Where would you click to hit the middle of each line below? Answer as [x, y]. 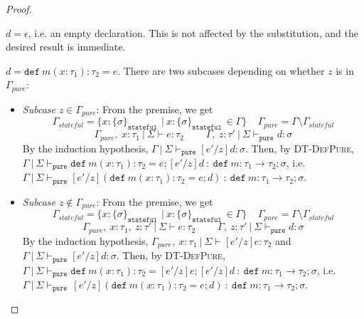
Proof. [19, 9]
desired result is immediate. [66, 47]
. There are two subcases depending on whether [221, 70]
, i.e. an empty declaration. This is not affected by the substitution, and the [193, 32]
